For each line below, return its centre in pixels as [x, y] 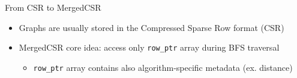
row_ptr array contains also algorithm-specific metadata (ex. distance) [163, 67]
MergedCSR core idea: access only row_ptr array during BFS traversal [149, 47]
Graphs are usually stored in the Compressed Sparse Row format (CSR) [151, 27]
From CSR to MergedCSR [53, 7]
